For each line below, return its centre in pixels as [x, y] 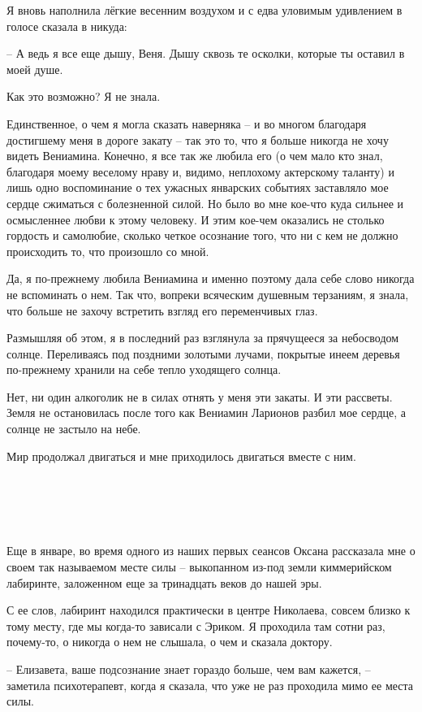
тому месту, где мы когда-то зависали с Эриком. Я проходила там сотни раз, [196, 625]
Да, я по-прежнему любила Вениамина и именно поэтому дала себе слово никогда [211, 278]
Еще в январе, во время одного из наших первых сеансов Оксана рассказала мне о [211, 551]
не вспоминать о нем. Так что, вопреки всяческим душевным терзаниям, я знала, [208, 294]
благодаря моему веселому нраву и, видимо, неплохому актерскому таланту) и [200, 171]
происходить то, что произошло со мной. [108, 251]
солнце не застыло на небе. [74, 429]
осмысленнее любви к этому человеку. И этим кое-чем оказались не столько [196, 219]
